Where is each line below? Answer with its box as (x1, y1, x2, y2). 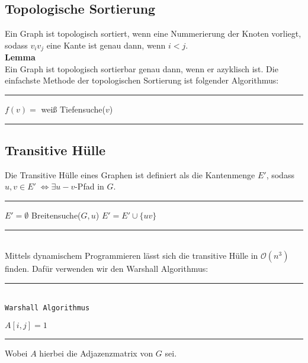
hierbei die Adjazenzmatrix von (39, 347, 153, 359)
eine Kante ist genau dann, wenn (46, 38, 166, 51)
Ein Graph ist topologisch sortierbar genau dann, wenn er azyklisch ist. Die (5, 62, 278, 75)
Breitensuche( (31, 209, 81, 221)
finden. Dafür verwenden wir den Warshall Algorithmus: (5, 262, 208, 275)
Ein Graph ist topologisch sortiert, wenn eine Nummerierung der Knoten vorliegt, (5, 27, 301, 40)
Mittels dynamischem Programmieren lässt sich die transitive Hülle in (5, 249, 258, 262)
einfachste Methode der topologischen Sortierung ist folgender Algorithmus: (5, 74, 279, 86)
